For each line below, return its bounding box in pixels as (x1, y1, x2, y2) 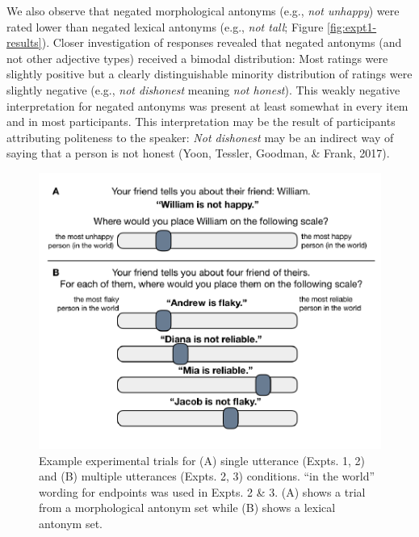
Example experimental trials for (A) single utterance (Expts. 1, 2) (39, 451, 366, 468)
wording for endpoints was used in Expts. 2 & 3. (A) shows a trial (39, 483, 366, 500)
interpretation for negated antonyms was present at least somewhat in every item (6, 97, 409, 114)
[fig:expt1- (327, 18, 377, 35)
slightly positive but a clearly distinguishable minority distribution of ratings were (6, 65, 413, 82)
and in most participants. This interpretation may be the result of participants (6, 113, 396, 130)
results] (6, 34, 42, 51)
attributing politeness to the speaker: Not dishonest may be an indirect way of (6, 128, 394, 145)
